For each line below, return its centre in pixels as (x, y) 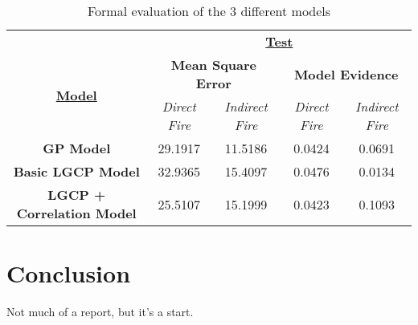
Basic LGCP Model (76, 171)
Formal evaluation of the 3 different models (209, 11)
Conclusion (69, 273)
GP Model (77, 148)
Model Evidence (346, 74)
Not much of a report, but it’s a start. (100, 312)
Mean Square (214, 65)
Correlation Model (76, 213)
